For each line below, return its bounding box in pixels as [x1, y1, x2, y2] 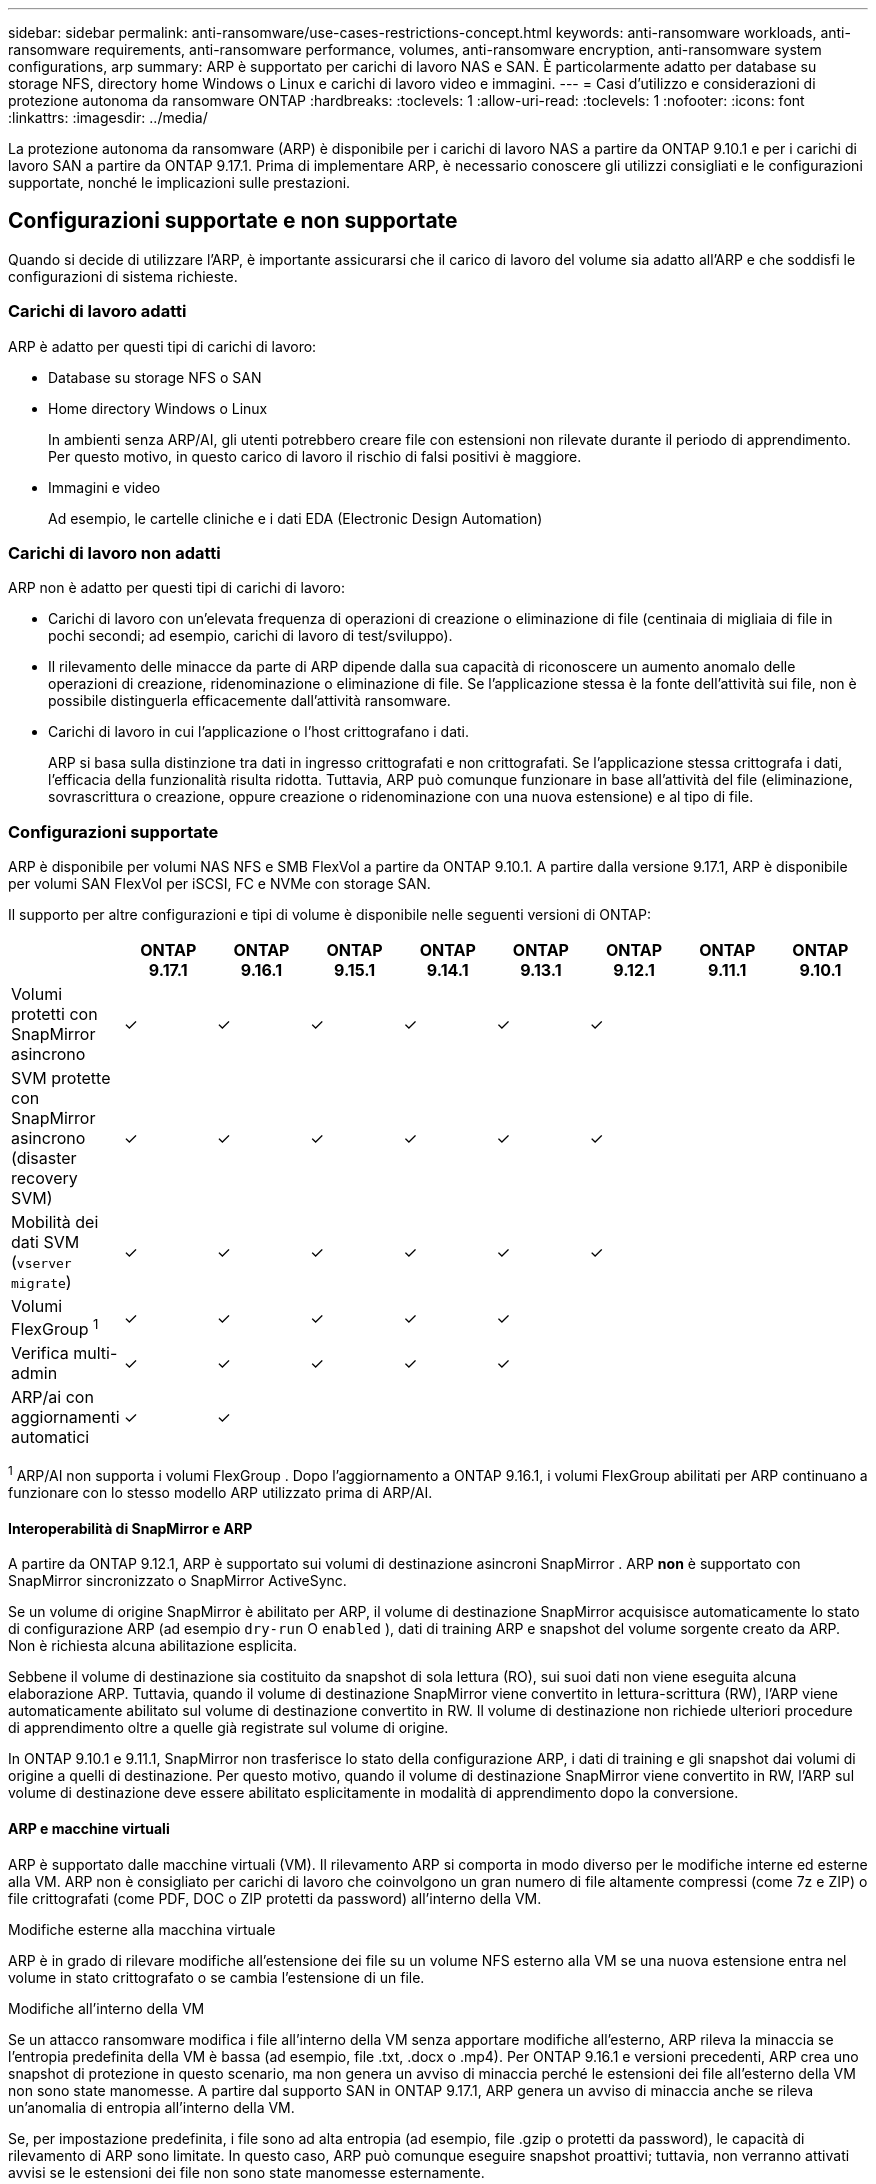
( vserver [11, 1252, 72, 1273]
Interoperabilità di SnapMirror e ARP [8, 1519, 253, 1537]
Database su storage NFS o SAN [48, 368, 262, 386]
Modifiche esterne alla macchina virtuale [8, 1920, 276, 1938]
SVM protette [11, 1068, 111, 1089]
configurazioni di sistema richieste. [8, 267, 238, 285]
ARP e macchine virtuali [8, 1819, 170, 1837]
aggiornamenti [11, 1407, 120, 1428]
